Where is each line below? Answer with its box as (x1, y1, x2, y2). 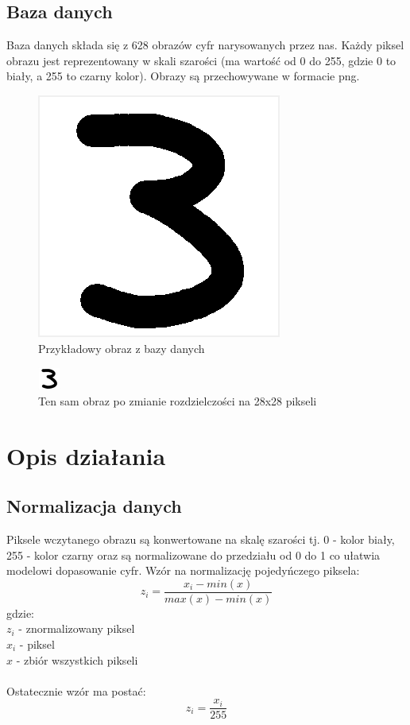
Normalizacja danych (6, 494, 182, 518)
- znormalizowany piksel (18, 620, 135, 637)
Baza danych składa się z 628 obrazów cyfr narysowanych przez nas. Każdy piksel (6, 37, 404, 53)
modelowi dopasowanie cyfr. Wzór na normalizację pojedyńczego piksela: (6, 562, 360, 579)
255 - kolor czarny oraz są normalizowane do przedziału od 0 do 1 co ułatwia (6, 546, 381, 563)
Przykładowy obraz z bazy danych (38, 339, 205, 356)
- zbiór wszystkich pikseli (16, 651, 138, 668)
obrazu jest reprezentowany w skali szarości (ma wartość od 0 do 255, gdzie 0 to (6, 52, 396, 68)
